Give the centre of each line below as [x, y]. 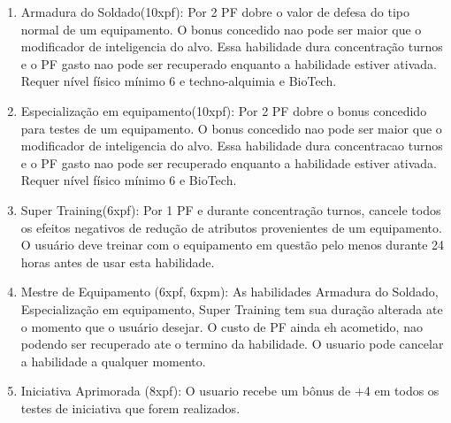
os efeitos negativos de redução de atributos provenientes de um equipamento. [231, 227]
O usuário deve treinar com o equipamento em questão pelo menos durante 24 [233, 245]
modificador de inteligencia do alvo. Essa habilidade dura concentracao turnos [232, 146]
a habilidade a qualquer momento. [113, 361]
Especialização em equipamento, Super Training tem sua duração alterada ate [232, 308]
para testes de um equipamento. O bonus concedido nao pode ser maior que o [231, 128]
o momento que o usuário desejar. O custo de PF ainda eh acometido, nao [222, 326]
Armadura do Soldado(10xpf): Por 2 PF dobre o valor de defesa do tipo [215, 12]
